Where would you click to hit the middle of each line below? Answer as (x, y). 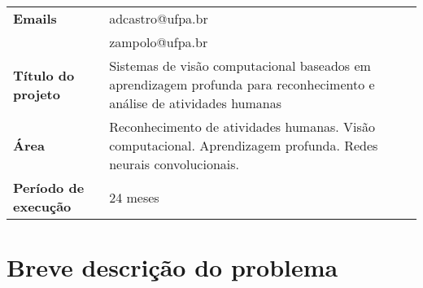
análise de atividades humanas (196, 103)
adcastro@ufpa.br (159, 18)
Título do (44, 75)
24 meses (134, 197)
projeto (37, 94)
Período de (49, 188)
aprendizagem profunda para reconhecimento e (242, 84)
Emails (35, 18)
